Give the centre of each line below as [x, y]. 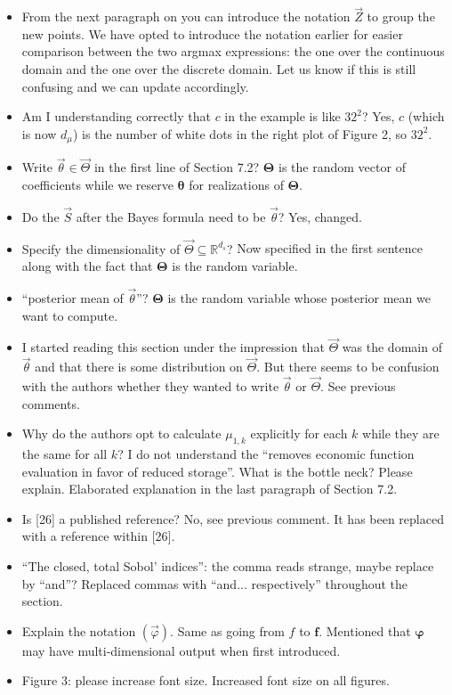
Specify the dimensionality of [101, 248]
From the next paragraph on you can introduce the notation [186, 16]
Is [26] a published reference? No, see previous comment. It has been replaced [233, 518]
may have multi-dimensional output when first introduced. [181, 650]
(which [426, 116]
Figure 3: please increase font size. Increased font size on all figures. [206, 680]
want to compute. [70, 315]
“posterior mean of [73, 298]
